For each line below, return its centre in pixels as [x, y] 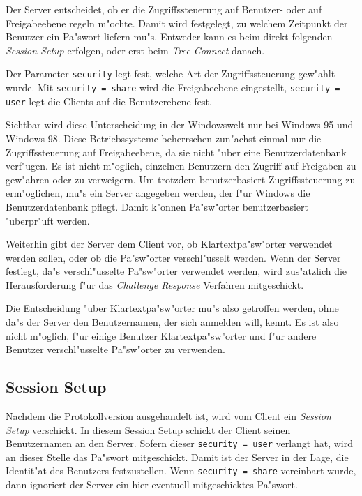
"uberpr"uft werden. [48, 220]
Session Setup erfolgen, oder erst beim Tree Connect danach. [135, 50]
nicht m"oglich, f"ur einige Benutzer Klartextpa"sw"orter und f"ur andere [161, 335]
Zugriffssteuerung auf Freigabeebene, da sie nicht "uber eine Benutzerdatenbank [176, 152]
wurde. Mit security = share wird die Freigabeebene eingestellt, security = [173, 88]
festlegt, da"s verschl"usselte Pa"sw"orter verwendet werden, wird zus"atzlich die [176, 271]
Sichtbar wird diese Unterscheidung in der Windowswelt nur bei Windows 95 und [180, 125]
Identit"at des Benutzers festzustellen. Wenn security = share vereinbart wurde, [181, 471]
